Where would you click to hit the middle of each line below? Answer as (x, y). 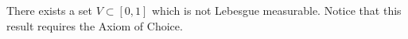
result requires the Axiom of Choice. (95, 25)
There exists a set (49, 10)
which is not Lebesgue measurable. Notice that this (277, 10)
